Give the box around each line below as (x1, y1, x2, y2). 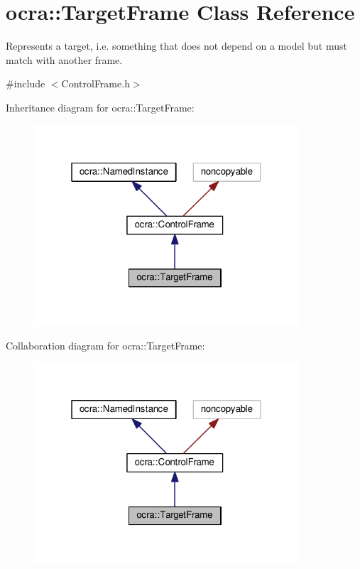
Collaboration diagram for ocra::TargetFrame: (6, 337, 205, 352)
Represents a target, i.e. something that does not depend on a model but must (6, 38, 347, 53)
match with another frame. (6, 52, 123, 67)
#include (6, 76, 45, 91)
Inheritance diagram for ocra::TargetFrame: (6, 99, 195, 114)
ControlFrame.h (61, 76, 130, 91)
